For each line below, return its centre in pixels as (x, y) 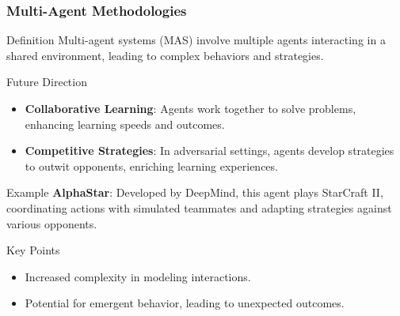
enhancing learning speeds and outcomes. (125, 124)
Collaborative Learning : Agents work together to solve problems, (190, 108)
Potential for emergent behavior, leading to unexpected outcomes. (185, 303)
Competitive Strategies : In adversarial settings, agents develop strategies (210, 150)
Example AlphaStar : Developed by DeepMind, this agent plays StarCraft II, (195, 192)
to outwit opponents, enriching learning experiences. (151, 166)
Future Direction (47, 82)
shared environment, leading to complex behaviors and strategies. (165, 55)
